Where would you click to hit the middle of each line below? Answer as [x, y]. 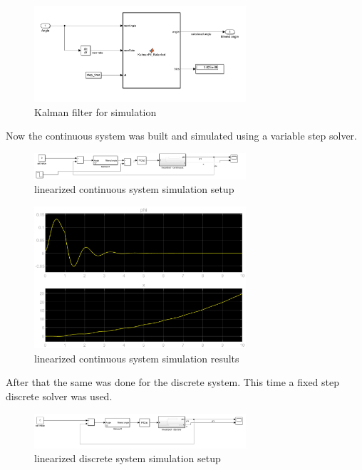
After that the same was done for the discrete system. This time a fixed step [173, 382]
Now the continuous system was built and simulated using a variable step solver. [181, 136]
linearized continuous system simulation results [137, 358]
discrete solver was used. [59, 396]
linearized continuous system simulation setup [134, 189]
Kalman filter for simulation [95, 111]
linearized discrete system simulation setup [128, 458]
